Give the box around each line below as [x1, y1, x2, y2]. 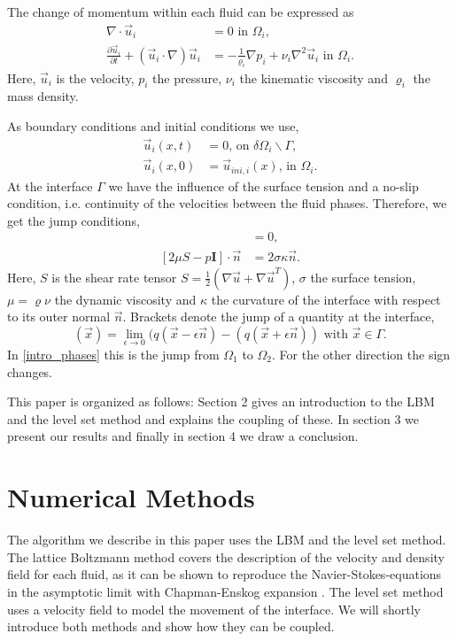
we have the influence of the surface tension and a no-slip [108, 176, 419, 195]
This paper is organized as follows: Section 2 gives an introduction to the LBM [7, 392, 435, 411]
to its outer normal [7, 307, 111, 326]
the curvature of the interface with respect [211, 290, 441, 308]
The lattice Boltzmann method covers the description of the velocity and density [7, 547, 445, 566]
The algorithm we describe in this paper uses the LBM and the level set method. [7, 530, 446, 549]
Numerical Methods [7, 479, 255, 515]
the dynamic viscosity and [54, 290, 197, 308]
